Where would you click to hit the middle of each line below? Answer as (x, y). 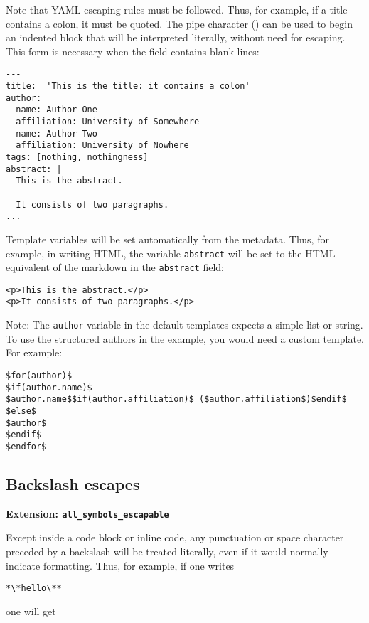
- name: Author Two (52, 133)
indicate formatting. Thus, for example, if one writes (120, 565)
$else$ (21, 411)
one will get (31, 611)
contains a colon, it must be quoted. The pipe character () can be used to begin (179, 23)
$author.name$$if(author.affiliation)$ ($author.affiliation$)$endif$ (176, 399)
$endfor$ (26, 446)
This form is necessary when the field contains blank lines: (133, 51)
